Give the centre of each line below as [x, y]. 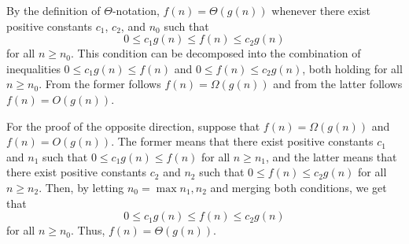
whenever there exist [321, 10]
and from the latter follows [338, 84]
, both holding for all [352, 68]
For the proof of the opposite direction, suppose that [133, 126]
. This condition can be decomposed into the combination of [216, 53]
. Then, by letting [81, 187]
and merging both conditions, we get [298, 187]
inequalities [33, 68]
